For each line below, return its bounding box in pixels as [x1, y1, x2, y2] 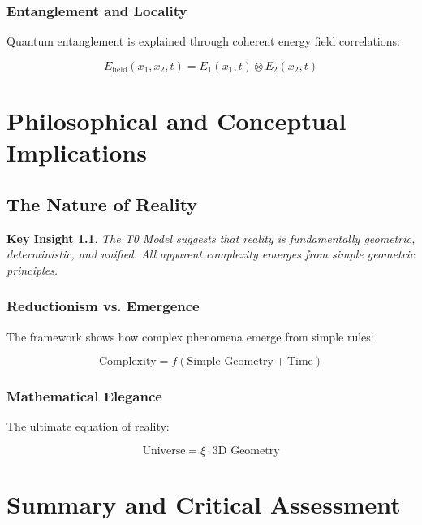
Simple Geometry [187, 356, 273, 368]
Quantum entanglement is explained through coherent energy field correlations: [6, 33, 400, 50]
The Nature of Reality [6, 191, 198, 216]
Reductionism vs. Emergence [6, 296, 200, 316]
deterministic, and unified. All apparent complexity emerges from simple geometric [6, 245, 416, 262]
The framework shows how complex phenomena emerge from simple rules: [6, 328, 374, 345]
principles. [6, 261, 58, 278]
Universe [142, 445, 186, 457]
